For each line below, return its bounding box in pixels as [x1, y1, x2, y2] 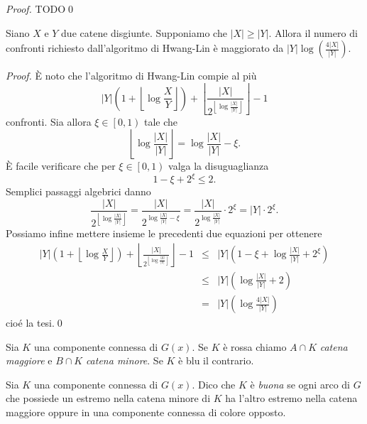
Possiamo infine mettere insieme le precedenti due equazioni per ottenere [6, 226, 322, 241]
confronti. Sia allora [6, 114, 92, 129]
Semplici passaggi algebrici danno [6, 184, 151, 199]
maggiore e [6, 353, 53, 368]
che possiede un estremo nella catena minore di [6, 391, 211, 406]
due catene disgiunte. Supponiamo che [61, 25, 227, 40]
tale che [144, 114, 178, 129]
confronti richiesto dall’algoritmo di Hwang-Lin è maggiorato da [6, 40, 284, 55]
